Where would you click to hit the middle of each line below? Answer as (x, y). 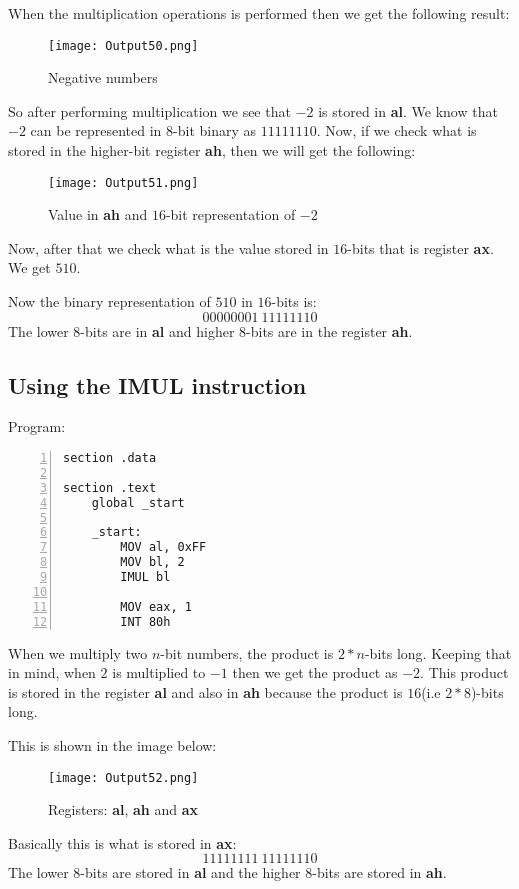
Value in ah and (98, 214)
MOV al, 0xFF (163, 547)
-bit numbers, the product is (247, 652)
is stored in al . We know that (408, 110)
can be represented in (96, 130)
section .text (110, 487)
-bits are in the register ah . (329, 330)
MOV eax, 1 (156, 606)
